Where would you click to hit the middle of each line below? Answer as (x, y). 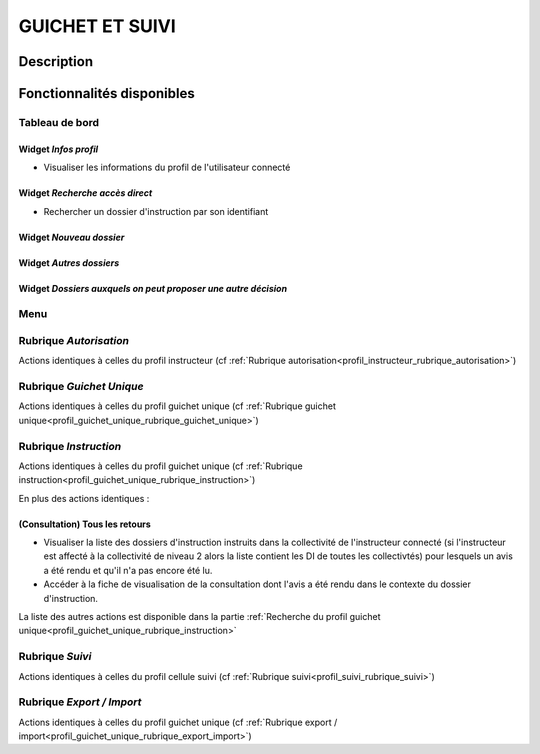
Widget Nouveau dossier (71, 237)
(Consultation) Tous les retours (85, 524)
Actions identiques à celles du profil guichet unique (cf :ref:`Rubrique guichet (177, 406)
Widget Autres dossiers (69, 262)
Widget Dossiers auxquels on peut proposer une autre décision (153, 288)
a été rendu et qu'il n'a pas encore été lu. (128, 570)
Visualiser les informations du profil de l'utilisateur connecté (167, 167)
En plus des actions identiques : (84, 498)
